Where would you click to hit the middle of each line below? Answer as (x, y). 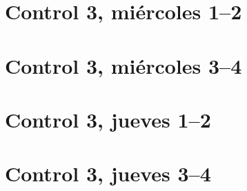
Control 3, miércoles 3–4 (123, 65)
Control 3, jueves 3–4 (108, 173)
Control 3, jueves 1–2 (108, 119)
